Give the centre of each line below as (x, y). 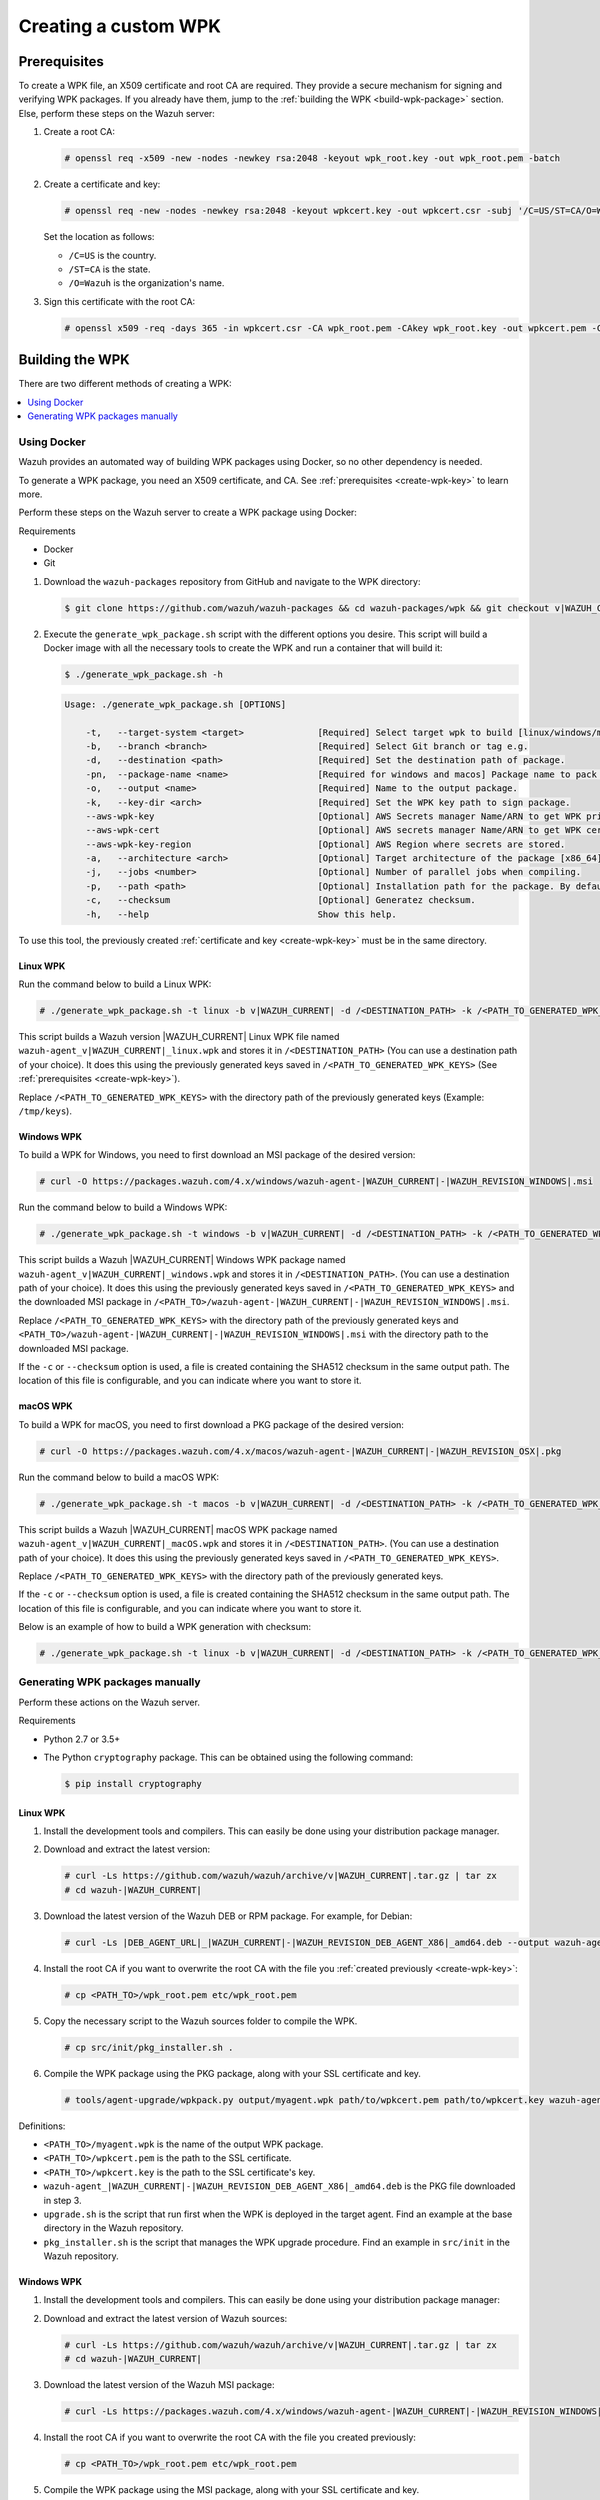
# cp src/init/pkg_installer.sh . (149, 2047)
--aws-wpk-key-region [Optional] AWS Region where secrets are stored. (325, 844)
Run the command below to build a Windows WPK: (123, 1207)
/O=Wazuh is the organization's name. (146, 283)
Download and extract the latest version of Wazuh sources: (165, 2318)
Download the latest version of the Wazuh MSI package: (159, 2385)
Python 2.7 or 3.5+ (82, 1739)
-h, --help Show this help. (241, 914)
